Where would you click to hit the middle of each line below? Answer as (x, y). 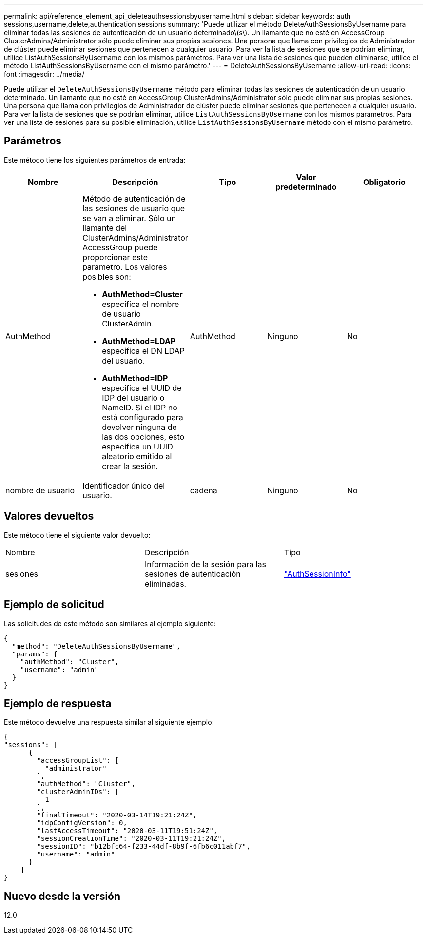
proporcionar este (115, 257)
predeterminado (306, 187)
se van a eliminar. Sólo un (129, 218)
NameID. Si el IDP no (140, 407)
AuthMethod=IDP (135, 378)
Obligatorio (384, 182)
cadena (204, 490)
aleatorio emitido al (137, 456)
